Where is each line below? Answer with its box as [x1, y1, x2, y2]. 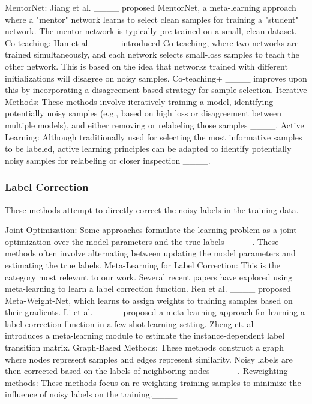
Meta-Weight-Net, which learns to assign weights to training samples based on [5, 294, 293, 306]
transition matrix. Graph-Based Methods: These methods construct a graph [5, 341, 284, 354]
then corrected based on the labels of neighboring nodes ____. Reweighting [5, 364, 288, 377]
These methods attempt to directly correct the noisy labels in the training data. [5, 203, 299, 216]
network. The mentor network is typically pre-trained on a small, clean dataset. [5, 25, 297, 37]
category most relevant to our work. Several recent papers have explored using [5, 270, 293, 283]
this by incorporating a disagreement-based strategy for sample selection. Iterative [5, 83, 307, 96]
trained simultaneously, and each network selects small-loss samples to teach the [5, 48, 299, 61]
